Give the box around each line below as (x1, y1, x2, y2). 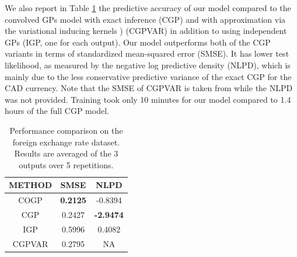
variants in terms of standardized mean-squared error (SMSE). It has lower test (5, 47, 289, 60)
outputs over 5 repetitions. (19, 158, 114, 171)
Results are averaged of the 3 (14, 147, 118, 159)
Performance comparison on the (9, 124, 123, 136)
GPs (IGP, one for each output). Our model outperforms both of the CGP (5, 36, 271, 48)
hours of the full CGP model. (5, 105, 109, 117)
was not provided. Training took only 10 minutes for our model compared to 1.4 (5, 93, 291, 105)
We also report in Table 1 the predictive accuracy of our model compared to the (5, 2, 291, 13)
